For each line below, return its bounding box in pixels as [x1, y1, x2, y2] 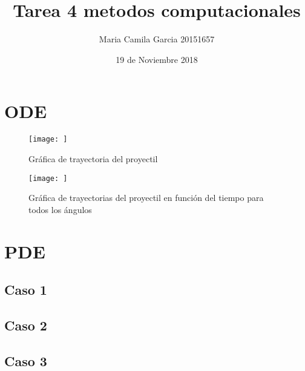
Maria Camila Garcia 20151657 [99, 33, 215, 45]
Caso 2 [4, 315, 47, 334]
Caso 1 [4, 280, 47, 299]
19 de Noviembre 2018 [116, 53, 198, 65]
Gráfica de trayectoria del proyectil [28, 152, 158, 165]
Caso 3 [4, 351, 47, 370]
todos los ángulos [28, 203, 92, 215]
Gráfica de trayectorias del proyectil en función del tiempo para [28, 191, 264, 204]
